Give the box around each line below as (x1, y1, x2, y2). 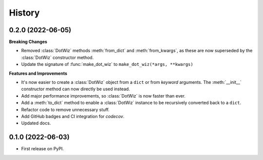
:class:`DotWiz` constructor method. (21, 54, 94, 60)
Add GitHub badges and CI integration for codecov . (21, 113, 125, 119)
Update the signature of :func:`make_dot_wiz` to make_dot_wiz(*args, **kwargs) (21, 61, 193, 67)
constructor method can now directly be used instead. (21, 86, 130, 92)
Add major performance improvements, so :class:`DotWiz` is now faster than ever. (21, 93, 186, 99)
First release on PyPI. (21, 146, 64, 152)
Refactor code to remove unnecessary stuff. (21, 106, 110, 112)
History (9, 7, 40, 18)
